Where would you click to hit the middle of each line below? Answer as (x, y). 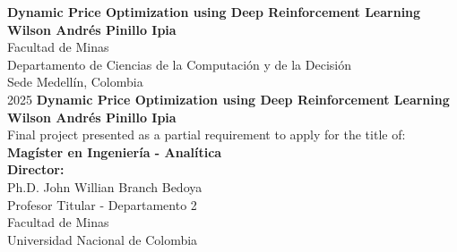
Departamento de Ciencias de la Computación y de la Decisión (179, 64)
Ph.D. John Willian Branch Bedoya (105, 186)
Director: (36, 169)
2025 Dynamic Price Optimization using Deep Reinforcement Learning (228, 99)
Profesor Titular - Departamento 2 (102, 204)
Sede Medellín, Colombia (75, 82)
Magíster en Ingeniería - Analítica (115, 151)
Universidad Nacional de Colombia (103, 239)
